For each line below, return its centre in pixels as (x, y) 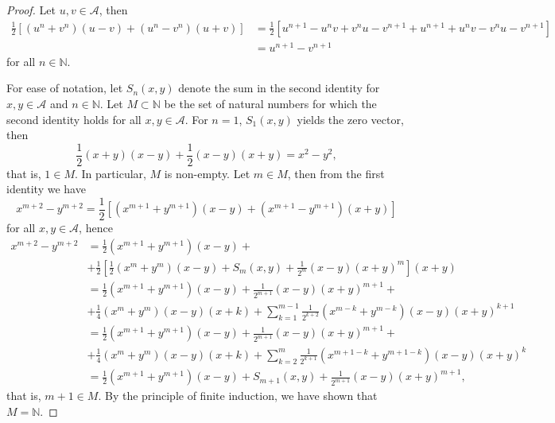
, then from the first (336, 173)
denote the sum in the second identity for (279, 88)
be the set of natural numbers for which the (270, 103)
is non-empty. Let (207, 173)
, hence (96, 228)
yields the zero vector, (350, 119)
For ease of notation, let (65, 88)
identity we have (46, 189)
